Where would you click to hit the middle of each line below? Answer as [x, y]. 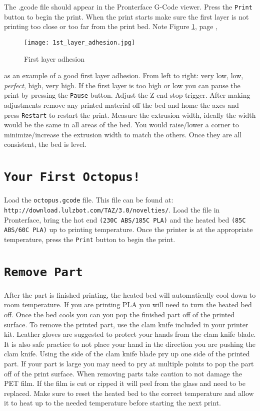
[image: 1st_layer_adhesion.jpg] [79, 42]
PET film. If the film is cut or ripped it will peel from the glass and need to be [125, 383]
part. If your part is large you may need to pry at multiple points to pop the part [129, 363]
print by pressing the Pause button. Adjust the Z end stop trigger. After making [127, 95]
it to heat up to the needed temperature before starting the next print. [112, 403]
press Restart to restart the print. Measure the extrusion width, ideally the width [130, 115]
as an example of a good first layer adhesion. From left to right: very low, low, [124, 75]
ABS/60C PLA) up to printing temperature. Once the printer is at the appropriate [128, 229]
